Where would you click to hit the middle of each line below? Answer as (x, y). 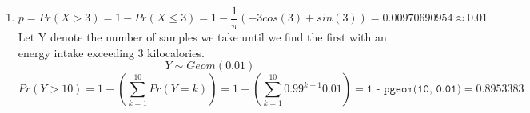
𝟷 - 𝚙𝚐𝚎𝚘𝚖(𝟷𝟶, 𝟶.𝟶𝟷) (414, 90)
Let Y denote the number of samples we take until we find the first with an (202, 37)
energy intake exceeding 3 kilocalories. (111, 52)
